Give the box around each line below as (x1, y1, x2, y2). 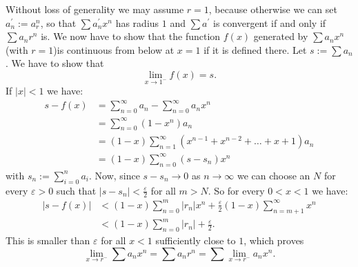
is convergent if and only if (213, 15, 326, 30)
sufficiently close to (155, 233, 236, 248)
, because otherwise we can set (208, 2, 337, 16)
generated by (253, 29, 308, 43)
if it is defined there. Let (203, 42, 307, 57)
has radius (115, 15, 159, 30)
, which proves (243, 233, 304, 248)
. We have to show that (6, 56, 104, 70)
